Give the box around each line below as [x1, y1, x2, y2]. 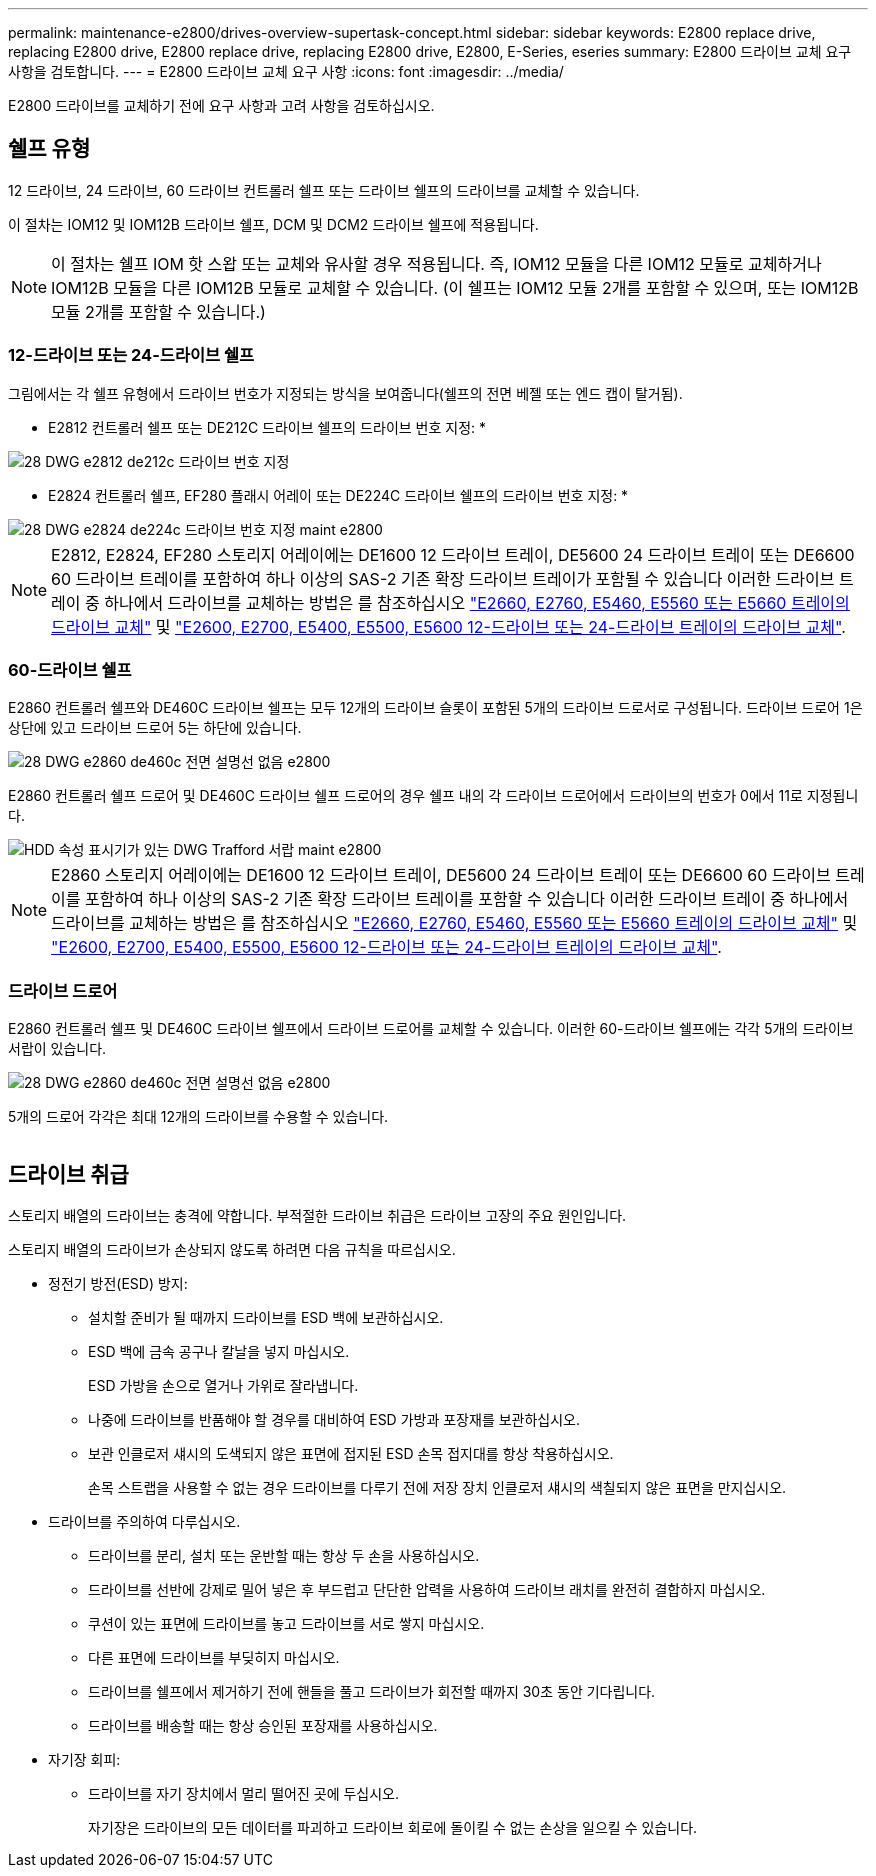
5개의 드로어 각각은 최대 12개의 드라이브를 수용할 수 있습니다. [8, 1108, 389, 1126]
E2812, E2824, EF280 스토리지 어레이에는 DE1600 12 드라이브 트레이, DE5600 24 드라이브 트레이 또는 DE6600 [51, 544, 855, 565]
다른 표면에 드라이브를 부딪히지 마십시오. [88, 1648, 340, 1666]
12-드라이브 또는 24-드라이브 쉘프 [8, 345, 255, 366]
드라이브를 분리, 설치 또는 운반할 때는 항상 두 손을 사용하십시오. [88, 1546, 480, 1564]
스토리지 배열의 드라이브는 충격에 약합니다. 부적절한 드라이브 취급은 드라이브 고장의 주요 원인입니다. [8, 1206, 627, 1224]
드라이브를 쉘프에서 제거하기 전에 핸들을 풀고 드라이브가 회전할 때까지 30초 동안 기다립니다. [88, 1682, 656, 1700]
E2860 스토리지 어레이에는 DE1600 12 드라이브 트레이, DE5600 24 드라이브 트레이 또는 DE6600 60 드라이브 [51, 865, 831, 886]
